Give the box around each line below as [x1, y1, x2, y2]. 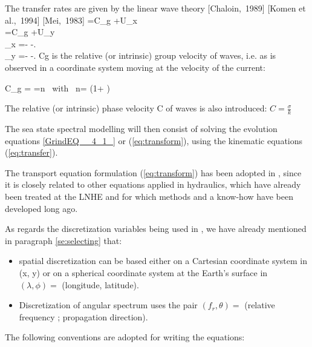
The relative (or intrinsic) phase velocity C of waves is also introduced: [5, 102, 267, 114]
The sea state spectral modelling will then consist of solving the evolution [5, 122, 278, 134]
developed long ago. [5, 202, 78, 214]
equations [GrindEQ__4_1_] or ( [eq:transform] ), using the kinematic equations [5, 134, 303, 147]
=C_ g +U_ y [5, 25, 55, 38]
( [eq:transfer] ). [5, 146, 58, 159]
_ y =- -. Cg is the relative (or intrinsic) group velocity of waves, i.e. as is [5, 49, 276, 62]
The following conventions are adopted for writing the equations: [5, 331, 245, 343]
